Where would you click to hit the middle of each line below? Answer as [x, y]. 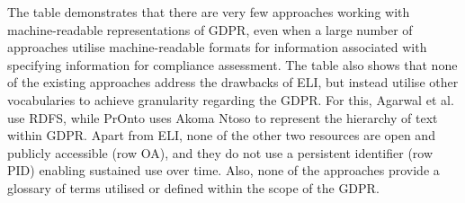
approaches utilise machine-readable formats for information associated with [217, 47]
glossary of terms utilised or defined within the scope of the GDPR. [193, 187]
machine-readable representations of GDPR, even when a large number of [210, 29]
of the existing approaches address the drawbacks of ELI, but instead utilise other [233, 82]
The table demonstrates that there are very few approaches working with [209, 12]
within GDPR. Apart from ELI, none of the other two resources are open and [221, 135]
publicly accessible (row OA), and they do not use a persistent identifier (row [220, 152]
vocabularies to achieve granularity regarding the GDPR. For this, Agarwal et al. [231, 99]
